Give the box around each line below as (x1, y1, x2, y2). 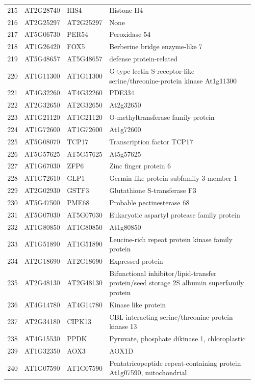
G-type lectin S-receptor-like (109, 65, 195, 76)
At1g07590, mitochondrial (109, 367, 187, 378)
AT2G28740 (25, 4, 60, 15)
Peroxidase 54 (109, 29, 151, 39)
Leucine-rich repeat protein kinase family (109, 234, 233, 244)
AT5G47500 (25, 197, 60, 207)
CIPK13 (67, 316, 92, 327)
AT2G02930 (25, 185, 60, 195)
